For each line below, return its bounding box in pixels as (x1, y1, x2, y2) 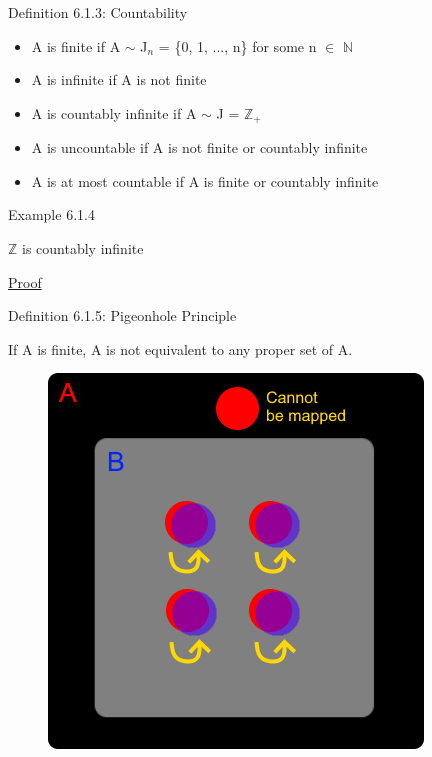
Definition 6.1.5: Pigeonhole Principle (8, 305, 237, 326)
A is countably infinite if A (31, 102, 197, 123)
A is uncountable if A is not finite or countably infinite (31, 137, 368, 158)
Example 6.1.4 (8, 204, 95, 225)
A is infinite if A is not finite (31, 69, 207, 90)
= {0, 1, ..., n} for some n (158, 35, 317, 56)
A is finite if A (31, 35, 121, 56)
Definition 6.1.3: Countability (8, 2, 188, 22)
